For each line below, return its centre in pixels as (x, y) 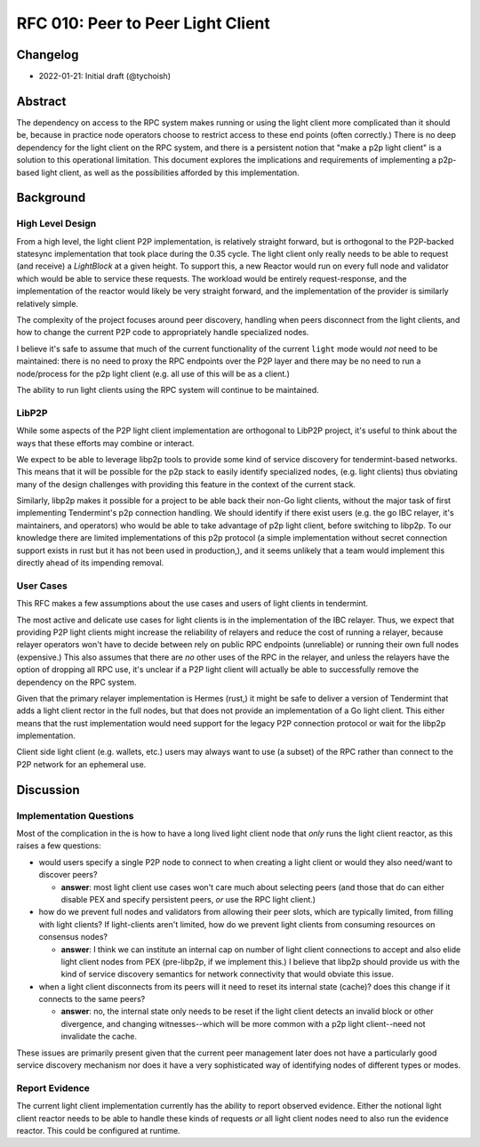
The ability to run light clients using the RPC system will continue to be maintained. (168, 389)
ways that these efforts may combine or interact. (105, 443)
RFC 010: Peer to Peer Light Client (144, 23)
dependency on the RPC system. (76, 682)
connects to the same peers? (92, 999)
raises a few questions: (59, 846)
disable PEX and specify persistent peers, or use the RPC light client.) (188, 899)
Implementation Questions (75, 815)
